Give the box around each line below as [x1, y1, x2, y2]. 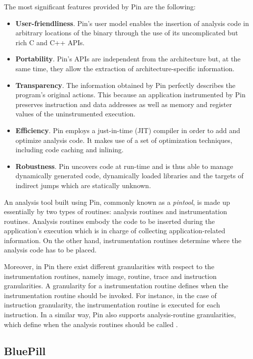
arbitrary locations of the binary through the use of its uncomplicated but [15, 28, 238, 38]
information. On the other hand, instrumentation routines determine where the [4, 235, 242, 245]
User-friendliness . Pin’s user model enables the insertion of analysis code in [15, 18, 249, 28]
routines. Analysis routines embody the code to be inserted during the [4, 216, 215, 226]
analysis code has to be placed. [4, 245, 97, 255]
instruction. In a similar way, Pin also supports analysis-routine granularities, [4, 309, 236, 320]
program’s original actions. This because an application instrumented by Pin [15, 89, 246, 100]
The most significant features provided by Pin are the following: [4, 1, 196, 11]
